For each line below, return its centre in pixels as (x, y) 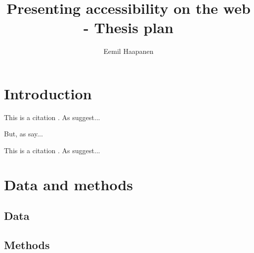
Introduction (48, 93)
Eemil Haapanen (128, 51)
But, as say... (23, 134)
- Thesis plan (128, 27)
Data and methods (68, 184)
